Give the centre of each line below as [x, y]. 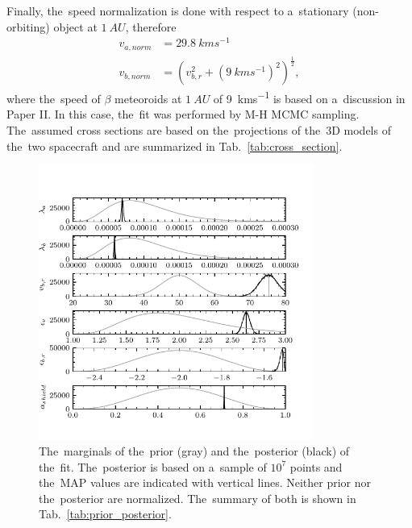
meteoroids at [148, 98]
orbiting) [28, 26]
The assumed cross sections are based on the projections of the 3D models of [199, 129]
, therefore [151, 26]
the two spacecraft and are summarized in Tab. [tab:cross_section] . [175, 146]
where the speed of [54, 98]
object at [75, 26]
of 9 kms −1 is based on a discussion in [309, 97]
